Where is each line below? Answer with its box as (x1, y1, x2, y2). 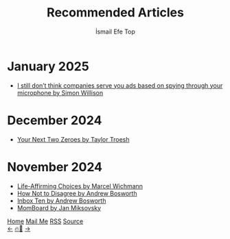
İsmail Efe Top (95, 27, 136, 36)
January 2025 (7, 58, 89, 74)
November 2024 (7, 159, 103, 175)
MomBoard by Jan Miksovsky (16, 203, 102, 212)
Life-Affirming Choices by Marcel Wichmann (16, 181, 143, 190)
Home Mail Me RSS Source (7, 217, 84, 225)
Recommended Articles (47, 5, 184, 21)
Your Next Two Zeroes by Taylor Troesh (16, 135, 130, 143)
